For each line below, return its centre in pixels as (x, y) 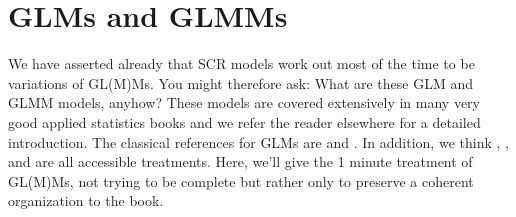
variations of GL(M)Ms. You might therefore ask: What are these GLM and (241, 82)
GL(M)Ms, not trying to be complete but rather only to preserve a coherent (241, 180)
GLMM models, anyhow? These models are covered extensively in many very (244, 102)
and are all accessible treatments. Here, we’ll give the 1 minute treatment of (240, 161)
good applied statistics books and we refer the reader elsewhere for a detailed (244, 121)
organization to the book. (86, 200)
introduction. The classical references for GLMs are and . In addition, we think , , (258, 141)
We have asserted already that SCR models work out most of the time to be (241, 63)
